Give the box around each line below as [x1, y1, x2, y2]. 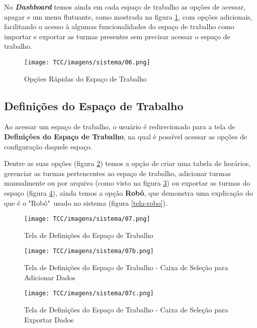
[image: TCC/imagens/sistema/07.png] [24, 215, 150, 223]
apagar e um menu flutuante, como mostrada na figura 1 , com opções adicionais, [4, 11, 252, 22]
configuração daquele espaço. [4, 141, 93, 151]
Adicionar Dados [24, 272, 75, 282]
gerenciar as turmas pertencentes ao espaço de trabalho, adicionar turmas [4, 168, 231, 178]
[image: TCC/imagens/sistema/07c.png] [24, 290, 154, 297]
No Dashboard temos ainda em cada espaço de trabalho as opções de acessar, [4, 2, 246, 12]
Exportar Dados [24, 314, 74, 324]
